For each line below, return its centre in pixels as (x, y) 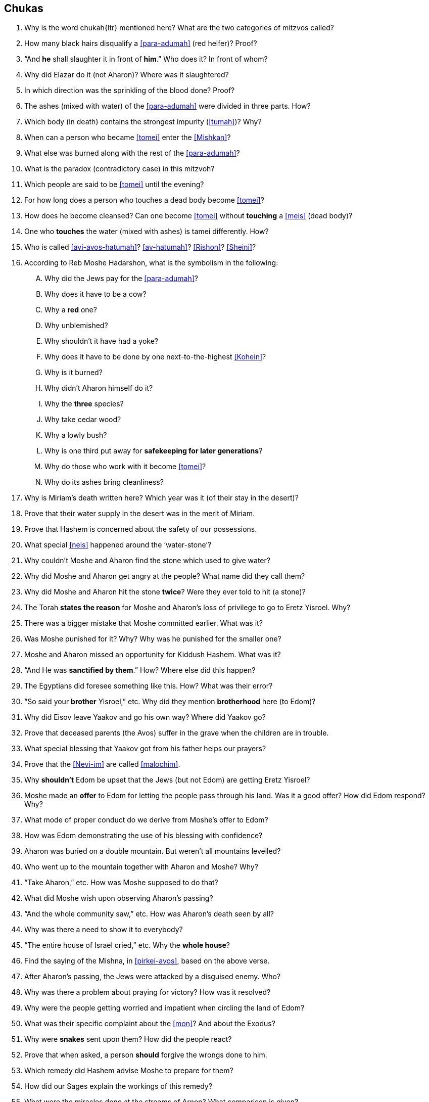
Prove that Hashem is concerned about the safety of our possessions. (141, 529)
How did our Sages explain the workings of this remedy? (118, 1086)
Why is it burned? (74, 373)
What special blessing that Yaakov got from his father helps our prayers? (145, 749)
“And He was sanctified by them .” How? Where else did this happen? (140, 670)
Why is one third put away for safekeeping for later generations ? (154, 451)
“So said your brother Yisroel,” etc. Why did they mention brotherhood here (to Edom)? (170, 702)
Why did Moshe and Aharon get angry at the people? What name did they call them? (165, 576)
